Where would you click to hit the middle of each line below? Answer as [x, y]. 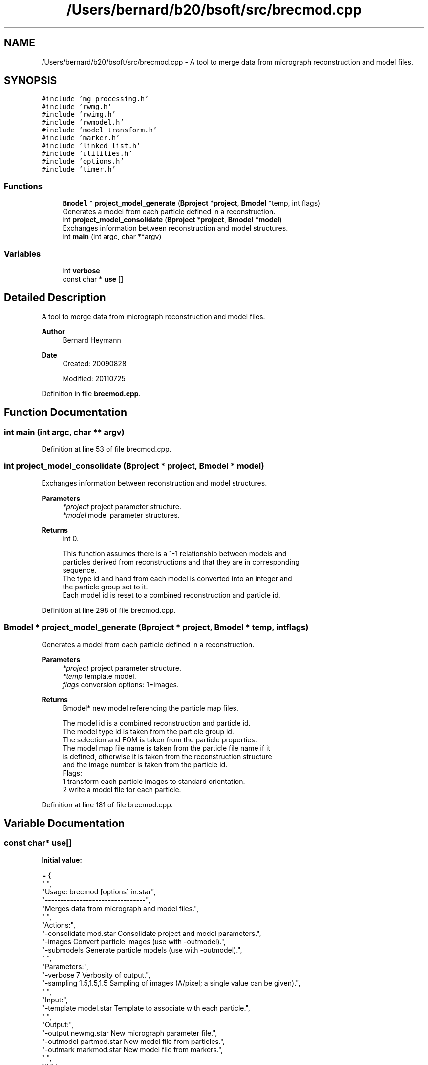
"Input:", [55, 1000]
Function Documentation [65, 413]
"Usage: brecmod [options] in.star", [99, 891]
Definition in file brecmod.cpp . [91, 393]
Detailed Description [55, 298]
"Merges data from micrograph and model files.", [120, 908]
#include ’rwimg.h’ [79, 115]
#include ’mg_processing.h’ [95, 99]
